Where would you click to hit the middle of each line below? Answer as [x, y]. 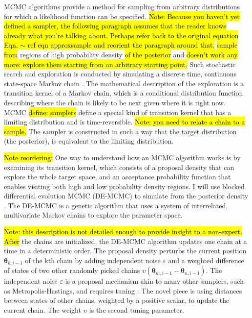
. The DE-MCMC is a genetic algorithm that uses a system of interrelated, [116, 205]
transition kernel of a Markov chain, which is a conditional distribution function [124, 93]
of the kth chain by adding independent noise [93, 260]
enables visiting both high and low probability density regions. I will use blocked [124, 186]
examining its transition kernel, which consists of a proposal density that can [119, 167]
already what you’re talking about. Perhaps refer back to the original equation [121, 35]
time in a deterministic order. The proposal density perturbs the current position [125, 251]
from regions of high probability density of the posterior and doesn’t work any [121, 54]
